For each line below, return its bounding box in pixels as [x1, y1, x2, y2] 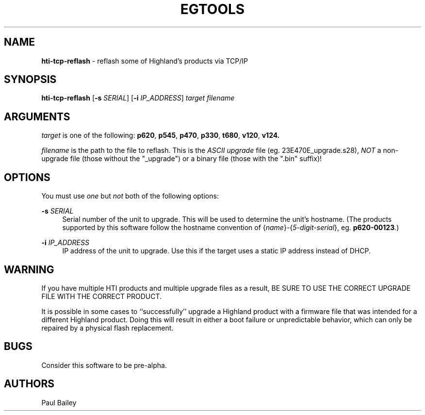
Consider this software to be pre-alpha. [41, 361, 167, 369]
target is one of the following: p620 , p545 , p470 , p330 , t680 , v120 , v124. [41, 131, 280, 140]
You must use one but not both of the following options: [41, 192, 219, 200]
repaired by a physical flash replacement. [41, 323, 174, 332]
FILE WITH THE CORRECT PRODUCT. [41, 292, 162, 300]
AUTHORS [4, 378, 55, 390]
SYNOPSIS [4, 73, 57, 86]
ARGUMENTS [4, 110, 70, 123]
